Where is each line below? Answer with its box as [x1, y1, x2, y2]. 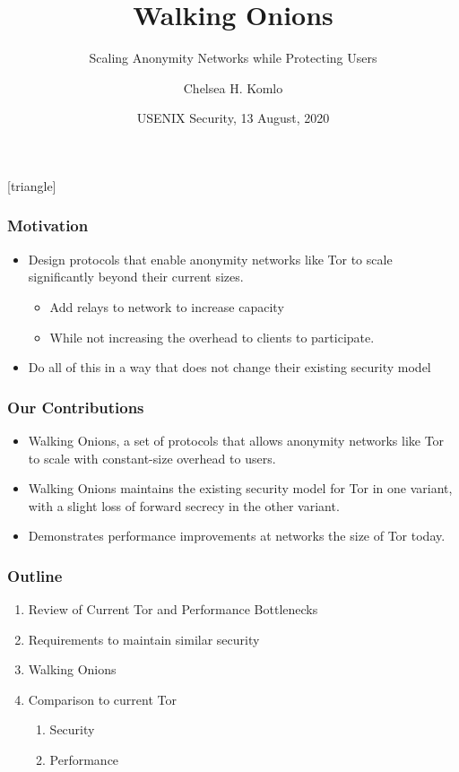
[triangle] [7, 176, 56, 195]
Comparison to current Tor [28, 690, 177, 708]
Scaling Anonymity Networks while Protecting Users [89, 48, 377, 67]
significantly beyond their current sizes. [28, 267, 244, 286]
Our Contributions [7, 395, 144, 418]
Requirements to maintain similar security [28, 629, 260, 648]
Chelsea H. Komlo [183, 78, 283, 97]
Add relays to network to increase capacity [49, 297, 284, 316]
